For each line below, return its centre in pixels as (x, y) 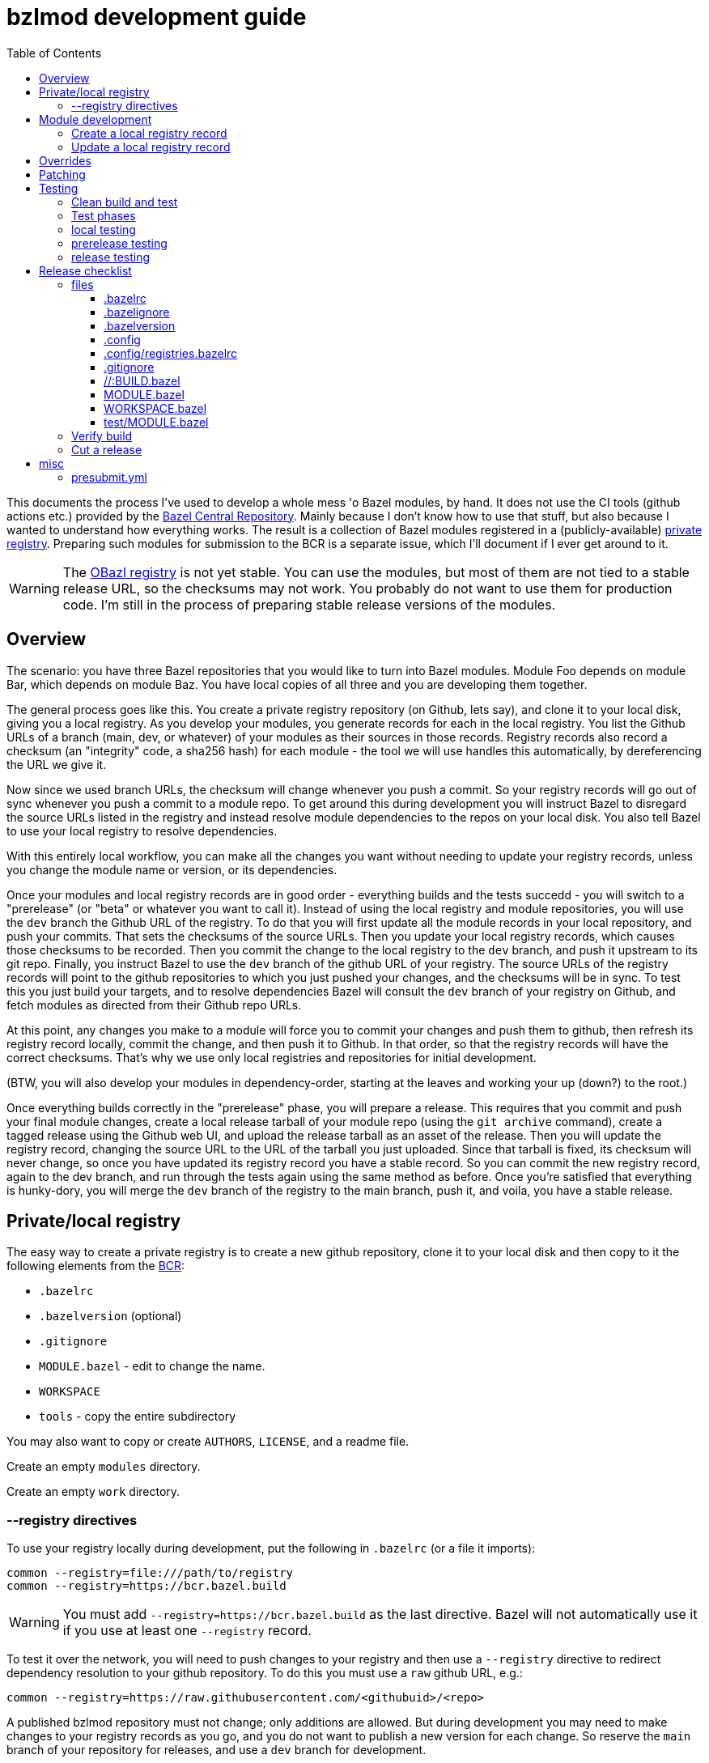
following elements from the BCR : (96, 1266)
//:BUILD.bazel (142, 380)
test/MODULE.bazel (156, 422)
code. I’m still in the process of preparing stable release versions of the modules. (309, 604)
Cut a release (107, 449)
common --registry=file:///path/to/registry (150, 1573)
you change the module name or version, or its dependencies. (172, 869)
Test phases (104, 215)
